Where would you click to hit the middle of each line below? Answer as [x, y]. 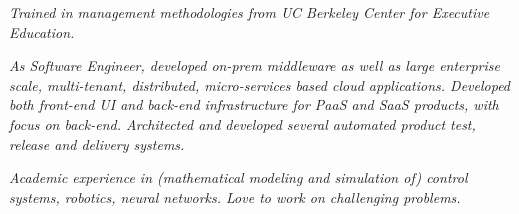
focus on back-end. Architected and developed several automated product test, [242, 123]
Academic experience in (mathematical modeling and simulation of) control [238, 177]
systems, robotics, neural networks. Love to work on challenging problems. [235, 196]
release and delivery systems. [97, 143]
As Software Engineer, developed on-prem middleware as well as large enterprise [254, 65]
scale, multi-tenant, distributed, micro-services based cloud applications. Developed [260, 84]
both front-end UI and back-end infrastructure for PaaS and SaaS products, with [254, 104]
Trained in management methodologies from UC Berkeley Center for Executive [249, 12]
